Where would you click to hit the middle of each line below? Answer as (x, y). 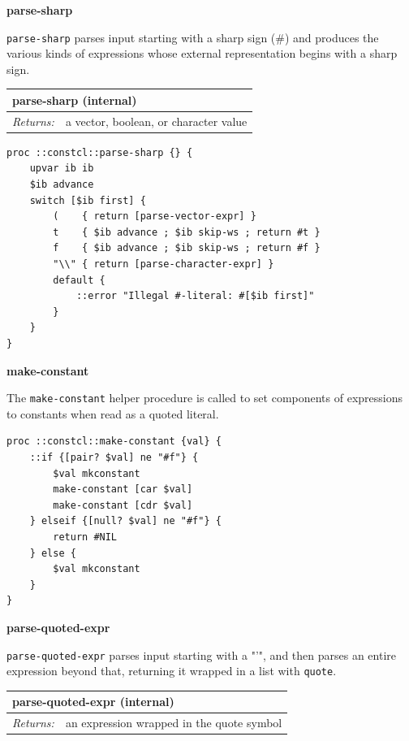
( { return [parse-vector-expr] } (155, 217)
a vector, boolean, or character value (156, 121)
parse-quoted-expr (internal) (93, 702)
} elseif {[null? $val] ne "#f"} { (125, 521)
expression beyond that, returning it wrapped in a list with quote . (172, 671)
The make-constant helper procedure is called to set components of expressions (204, 398)
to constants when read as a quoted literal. (113, 413)
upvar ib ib (62, 169)
